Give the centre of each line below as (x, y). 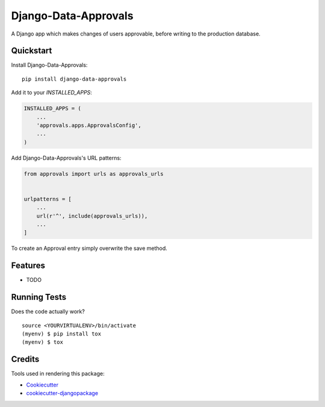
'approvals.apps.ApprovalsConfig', (89, 126)
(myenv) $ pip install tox (62, 334)
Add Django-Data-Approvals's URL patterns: (66, 158)
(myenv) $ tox (42, 342)
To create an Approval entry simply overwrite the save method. (89, 248)
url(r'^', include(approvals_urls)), (92, 216)
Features (28, 266)
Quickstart (32, 51)
